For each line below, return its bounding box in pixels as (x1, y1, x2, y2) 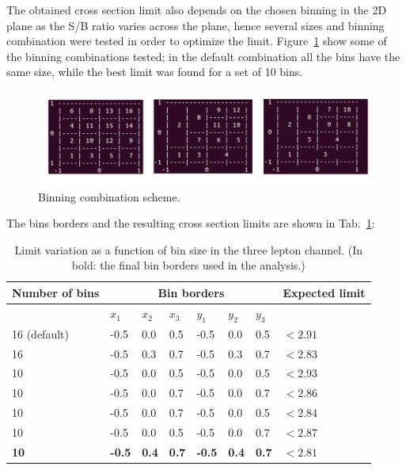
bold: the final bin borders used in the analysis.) (71, 257, 305, 273)
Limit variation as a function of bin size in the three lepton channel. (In (14, 241, 363, 258)
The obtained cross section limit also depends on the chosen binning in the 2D (6, 2, 387, 17)
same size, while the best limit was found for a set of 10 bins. (6, 63, 303, 80)
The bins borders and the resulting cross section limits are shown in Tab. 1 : (6, 215, 375, 231)
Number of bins (12, 284, 100, 300)
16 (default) (12, 325, 69, 342)
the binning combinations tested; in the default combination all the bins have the (6, 48, 400, 64)
